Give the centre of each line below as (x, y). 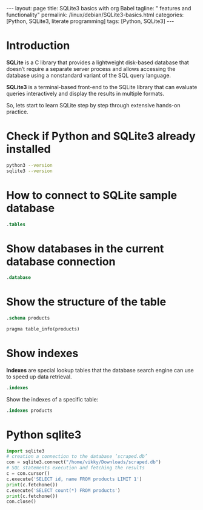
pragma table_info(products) (43, 329)
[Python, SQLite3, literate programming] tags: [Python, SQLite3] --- (90, 21)
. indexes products (29, 411)
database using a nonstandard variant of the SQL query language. (89, 75)
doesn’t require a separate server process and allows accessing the (91, 69)
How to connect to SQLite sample (92, 195)
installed (28, 149)
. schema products (28, 318)
